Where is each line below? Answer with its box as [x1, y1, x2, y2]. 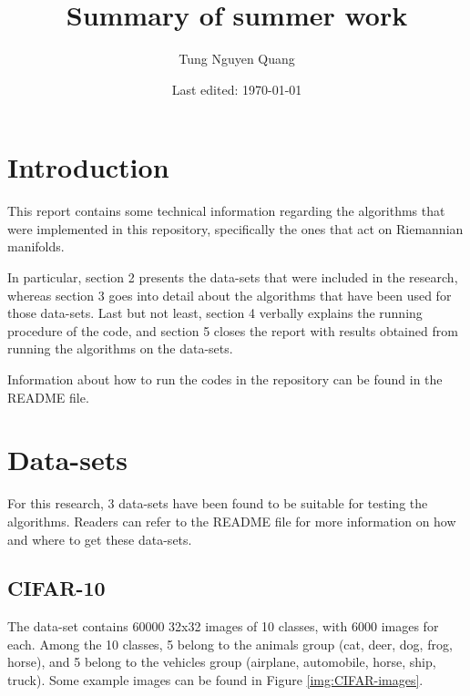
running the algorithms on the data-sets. [7, 339, 233, 358]
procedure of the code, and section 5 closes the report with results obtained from [7, 321, 458, 340]
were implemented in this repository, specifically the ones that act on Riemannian [7, 219, 464, 238]
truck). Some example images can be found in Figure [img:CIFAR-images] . [7, 670, 424, 690]
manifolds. [7, 237, 65, 256]
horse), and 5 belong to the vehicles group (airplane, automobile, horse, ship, [7, 652, 436, 671]
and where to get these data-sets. [7, 529, 192, 548]
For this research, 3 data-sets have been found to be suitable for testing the [7, 494, 428, 513]
